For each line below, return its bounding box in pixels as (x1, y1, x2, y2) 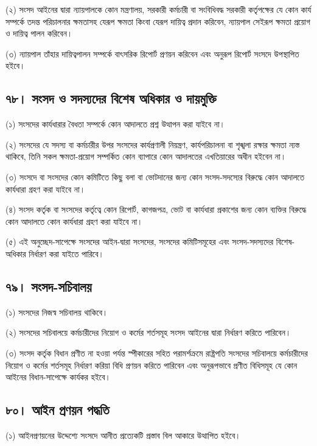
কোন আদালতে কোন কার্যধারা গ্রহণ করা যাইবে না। (5, 214, 143, 227)
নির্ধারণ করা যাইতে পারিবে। (29, 247, 104, 260)
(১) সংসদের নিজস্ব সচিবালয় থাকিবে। (5, 305, 108, 318)
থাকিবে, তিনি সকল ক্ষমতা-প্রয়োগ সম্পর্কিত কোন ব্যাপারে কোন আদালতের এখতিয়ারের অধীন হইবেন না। (5, 150, 287, 163)
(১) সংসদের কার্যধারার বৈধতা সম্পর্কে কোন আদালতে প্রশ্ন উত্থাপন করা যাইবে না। (5, 118, 226, 130)
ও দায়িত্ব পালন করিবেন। (5, 27, 73, 40)
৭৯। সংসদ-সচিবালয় (5, 277, 92, 296)
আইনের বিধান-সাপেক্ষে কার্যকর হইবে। (5, 370, 111, 383)
